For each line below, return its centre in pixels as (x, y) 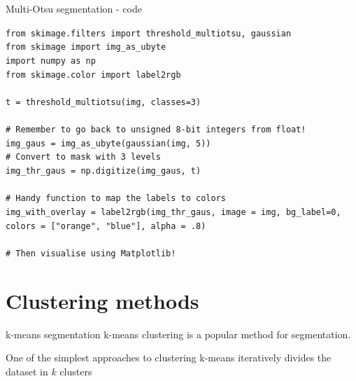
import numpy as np (51, 61)
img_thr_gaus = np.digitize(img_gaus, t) (104, 171)
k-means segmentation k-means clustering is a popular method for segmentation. (178, 334)
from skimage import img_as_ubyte (86, 47)
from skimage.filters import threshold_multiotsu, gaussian (149, 33)
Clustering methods (102, 300)
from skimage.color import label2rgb (93, 75)
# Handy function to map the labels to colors (116, 199)
